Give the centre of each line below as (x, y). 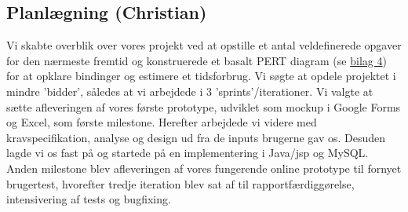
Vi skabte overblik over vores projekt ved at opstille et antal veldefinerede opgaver (204, 45)
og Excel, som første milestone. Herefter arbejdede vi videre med (162, 122)
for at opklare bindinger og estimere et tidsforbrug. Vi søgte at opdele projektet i (201, 76)
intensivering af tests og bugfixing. (89, 199)
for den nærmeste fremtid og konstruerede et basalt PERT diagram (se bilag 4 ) (197, 60)
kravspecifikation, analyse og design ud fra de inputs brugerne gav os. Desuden (196, 137)
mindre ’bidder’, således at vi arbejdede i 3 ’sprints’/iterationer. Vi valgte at (190, 91)
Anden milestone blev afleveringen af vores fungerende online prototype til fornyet (204, 168)
